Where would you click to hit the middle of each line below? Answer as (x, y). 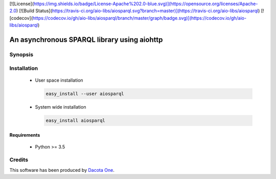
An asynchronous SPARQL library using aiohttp (86, 40)
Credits (19, 160)
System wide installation (61, 107)
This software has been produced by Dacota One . (62, 170)
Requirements (25, 135)
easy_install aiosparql (76, 120)
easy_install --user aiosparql (85, 94)
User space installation (59, 80)
